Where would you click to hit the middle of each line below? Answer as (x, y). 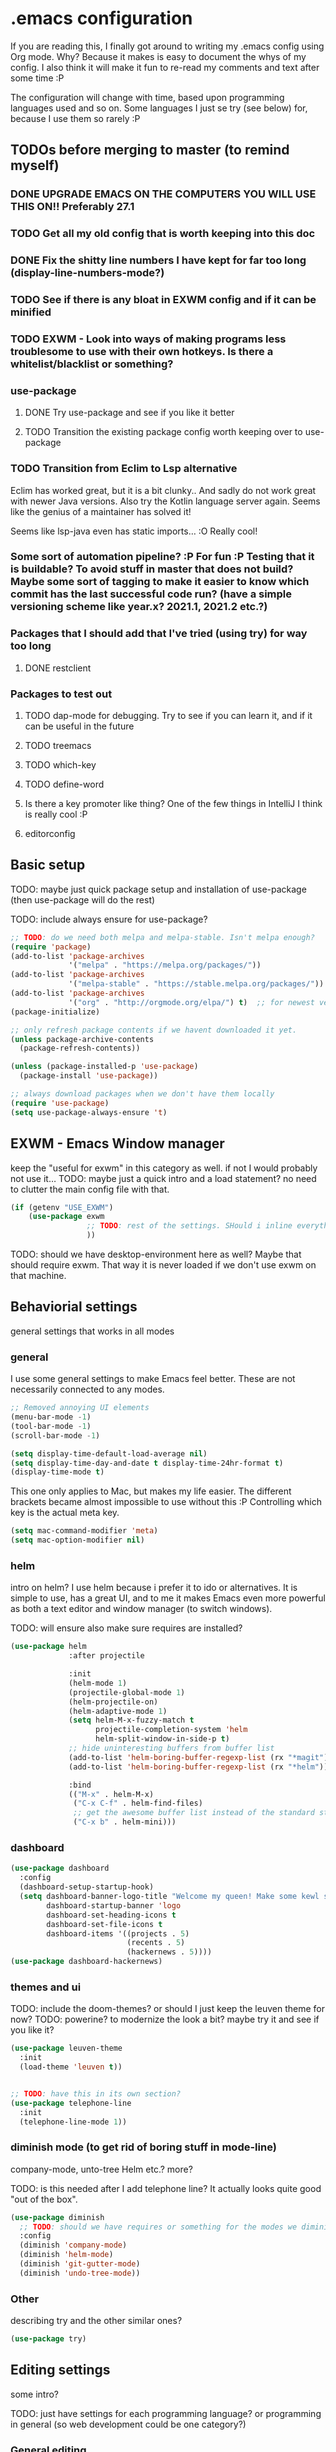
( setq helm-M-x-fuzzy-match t (131, 1720)
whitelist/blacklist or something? (92, 364)
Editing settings (60, 2370)
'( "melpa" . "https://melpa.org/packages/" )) (165, 965)
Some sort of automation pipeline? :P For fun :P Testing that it (162, 557)
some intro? (34, 2394)
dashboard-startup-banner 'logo (114, 1905)
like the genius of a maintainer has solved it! (101, 511)
